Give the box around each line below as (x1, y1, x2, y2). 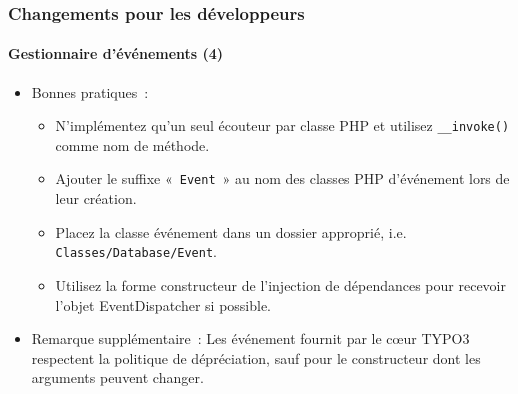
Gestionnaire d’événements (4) (8, 43, 224, 64)
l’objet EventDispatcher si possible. (55, 294, 272, 315)
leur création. (55, 188, 137, 209)
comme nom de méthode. (55, 134, 210, 155)
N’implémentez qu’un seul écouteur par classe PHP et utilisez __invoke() (55, 115, 510, 136)
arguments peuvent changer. (31, 367, 204, 388)
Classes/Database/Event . (55, 241, 217, 262)
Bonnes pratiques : (31, 81, 149, 102)
